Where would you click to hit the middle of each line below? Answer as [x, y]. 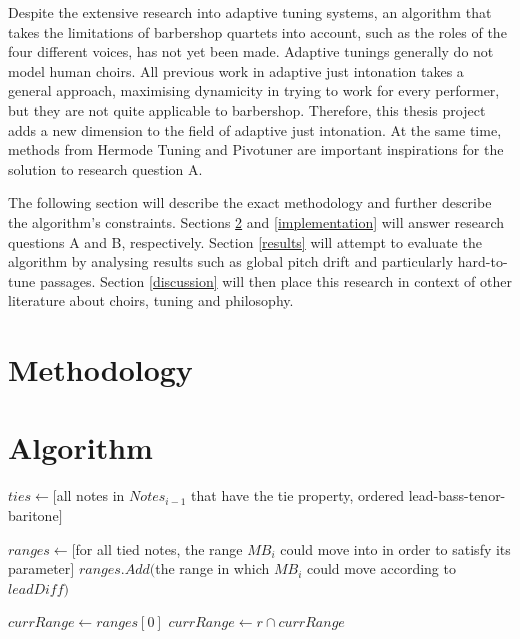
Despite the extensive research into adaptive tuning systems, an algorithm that [250, 12]
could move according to [381, 568]
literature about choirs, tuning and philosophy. [151, 300]
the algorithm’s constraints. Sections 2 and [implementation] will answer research [256, 221]
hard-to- [482, 261]
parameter [39, 568]
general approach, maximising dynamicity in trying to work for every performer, [254, 90]
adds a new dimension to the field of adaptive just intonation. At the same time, [255, 129]
